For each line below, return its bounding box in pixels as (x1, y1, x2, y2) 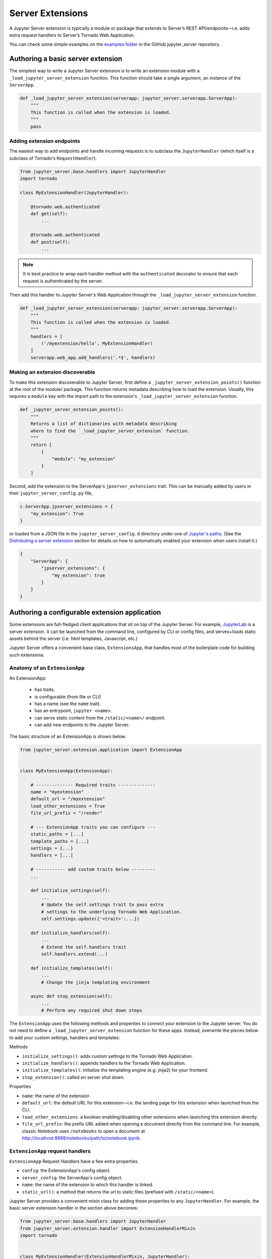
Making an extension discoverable (9, 369, 96, 376)
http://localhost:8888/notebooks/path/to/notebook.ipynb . (22, 1135, 141, 1141)
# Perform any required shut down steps (41, 1008, 143, 1013)
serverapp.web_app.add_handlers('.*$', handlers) (30, 355, 156, 360)
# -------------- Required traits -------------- (30, 782, 156, 788)
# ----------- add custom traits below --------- (30, 867, 156, 872)
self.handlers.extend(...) (41, 951, 108, 957)
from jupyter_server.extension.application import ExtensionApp (20, 747, 182, 752)
